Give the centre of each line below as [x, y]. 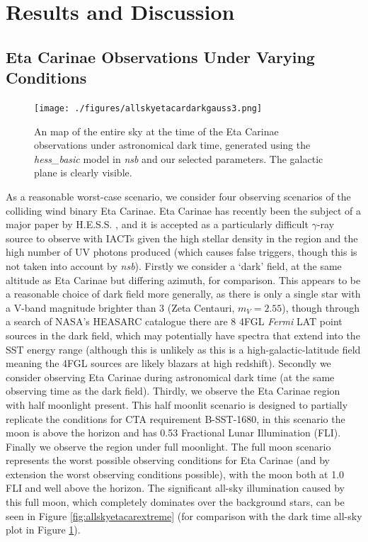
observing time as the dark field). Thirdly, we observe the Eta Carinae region [173, 391]
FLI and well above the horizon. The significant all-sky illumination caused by [176, 488]
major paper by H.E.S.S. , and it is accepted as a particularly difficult [157, 224]
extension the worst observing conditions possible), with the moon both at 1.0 [175, 474]
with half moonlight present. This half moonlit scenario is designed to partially [177, 404]
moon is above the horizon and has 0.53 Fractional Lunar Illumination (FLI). [173, 433]
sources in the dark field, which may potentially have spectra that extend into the [183, 335]
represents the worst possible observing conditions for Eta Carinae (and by [168, 460]
